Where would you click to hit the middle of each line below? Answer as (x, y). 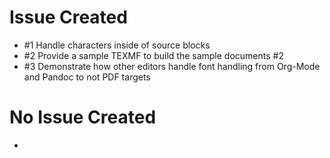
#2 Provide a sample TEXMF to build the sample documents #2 (153, 55)
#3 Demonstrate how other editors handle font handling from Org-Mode (172, 66)
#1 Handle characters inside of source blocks (117, 45)
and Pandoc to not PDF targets (87, 77)
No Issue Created (83, 117)
